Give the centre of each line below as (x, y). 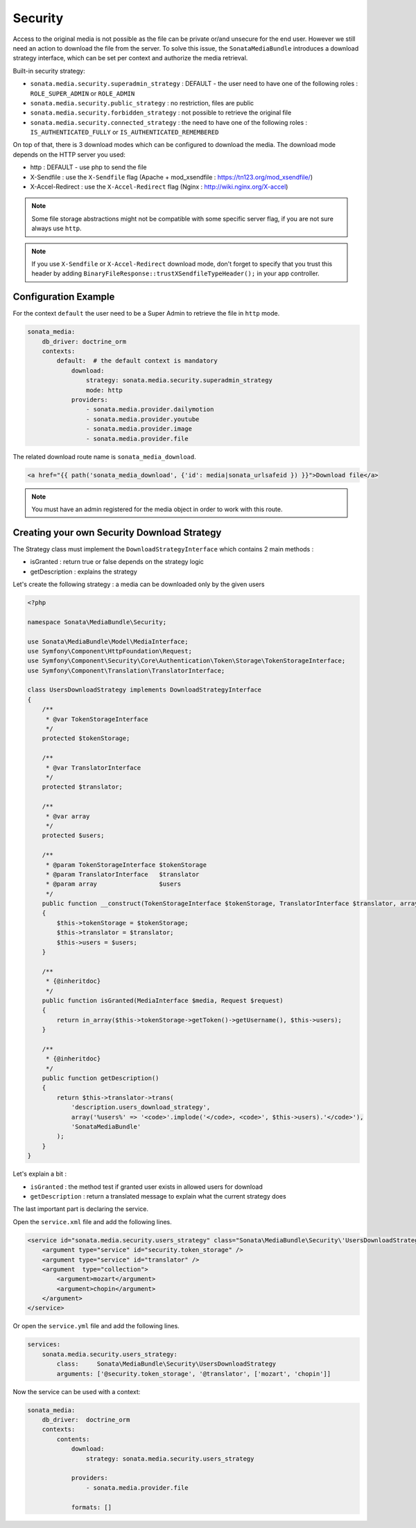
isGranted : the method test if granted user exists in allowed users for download (146, 1187)
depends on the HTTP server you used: (69, 154)
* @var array (68, 816)
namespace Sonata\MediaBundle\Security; (97, 622)
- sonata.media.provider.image (139, 429)
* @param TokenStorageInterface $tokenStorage (126, 865)
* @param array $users (113, 884)
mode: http (104, 390)
